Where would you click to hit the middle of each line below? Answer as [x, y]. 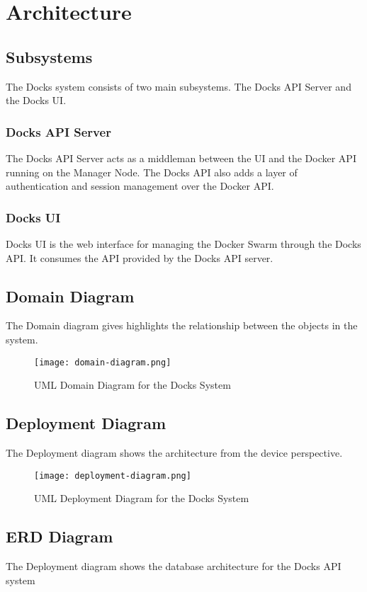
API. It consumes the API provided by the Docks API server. [140, 257]
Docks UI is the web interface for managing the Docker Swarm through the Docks [183, 243]
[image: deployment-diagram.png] [113, 476]
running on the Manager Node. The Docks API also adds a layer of [152, 172]
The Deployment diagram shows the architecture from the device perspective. [174, 453]
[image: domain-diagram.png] [103, 362]
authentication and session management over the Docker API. [140, 186]
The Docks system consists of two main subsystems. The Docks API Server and [179, 86]
